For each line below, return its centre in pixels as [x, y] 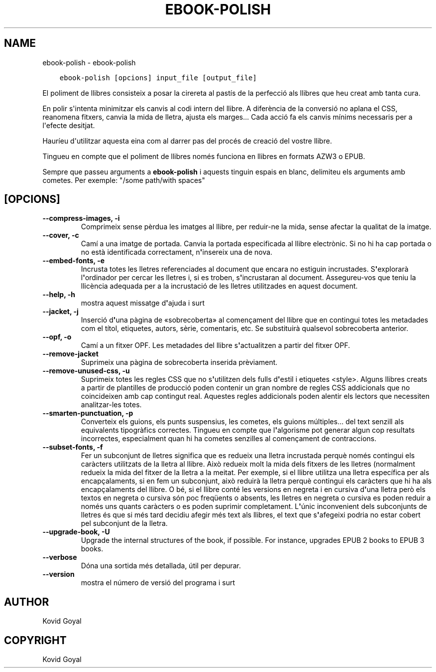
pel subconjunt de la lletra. [124, 523]
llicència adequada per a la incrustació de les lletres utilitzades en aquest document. [219, 286]
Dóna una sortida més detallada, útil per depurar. [161, 566]
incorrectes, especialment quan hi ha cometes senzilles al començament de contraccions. [229, 439]
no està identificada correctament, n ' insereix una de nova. [177, 252]
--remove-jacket [70, 354]
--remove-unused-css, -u [86, 371]
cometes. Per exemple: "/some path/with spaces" [124, 180]
